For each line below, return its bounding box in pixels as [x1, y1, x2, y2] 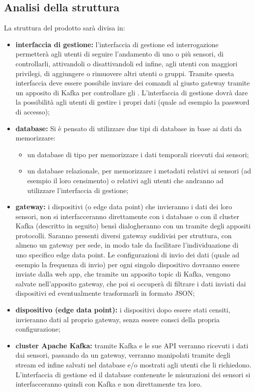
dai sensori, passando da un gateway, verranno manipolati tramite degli [15, 350, 231, 360]
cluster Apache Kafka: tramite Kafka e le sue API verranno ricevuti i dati [15, 340, 249, 350]
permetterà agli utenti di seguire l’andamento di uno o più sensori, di [15, 49, 224, 59]
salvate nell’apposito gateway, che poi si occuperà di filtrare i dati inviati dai [15, 278, 246, 288]
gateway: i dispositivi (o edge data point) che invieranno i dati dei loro [15, 201, 232, 212]
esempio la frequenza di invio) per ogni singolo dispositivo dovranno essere [15, 259, 240, 269]
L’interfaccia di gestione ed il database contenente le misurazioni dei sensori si [15, 369, 251, 379]
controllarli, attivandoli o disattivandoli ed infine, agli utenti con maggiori [15, 58, 238, 68]
